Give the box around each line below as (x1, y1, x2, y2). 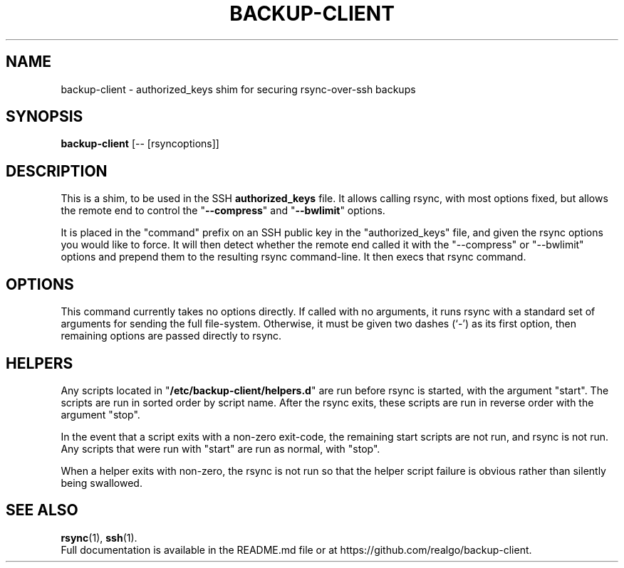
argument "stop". (61, 408, 140, 421)
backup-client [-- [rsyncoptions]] (61, 137, 219, 150)
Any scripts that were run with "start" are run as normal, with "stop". (61, 442, 380, 455)
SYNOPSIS (6, 107, 83, 126)
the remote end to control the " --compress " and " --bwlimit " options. (61, 204, 385, 217)
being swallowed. (61, 476, 142, 489)
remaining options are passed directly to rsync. (61, 330, 282, 342)
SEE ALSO (6, 501, 78, 520)
